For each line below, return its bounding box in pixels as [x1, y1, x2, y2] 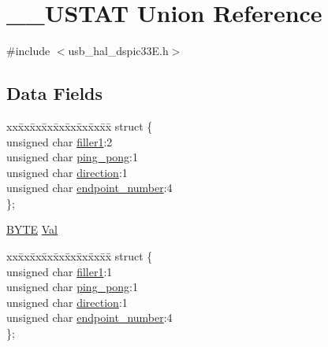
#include [6, 42, 50, 59]
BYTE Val [6, 221, 58, 238]
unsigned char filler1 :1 [6, 263, 113, 279]
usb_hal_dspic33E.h [68, 42, 169, 59]
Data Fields [6, 81, 103, 105]
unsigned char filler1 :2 [6, 133, 113, 150]
